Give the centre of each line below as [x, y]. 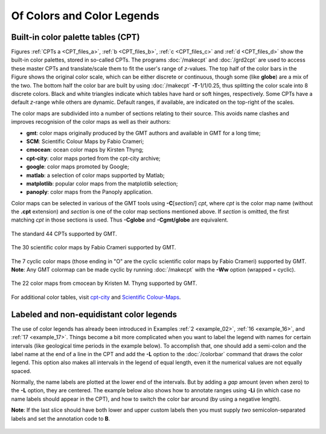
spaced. [21, 371]
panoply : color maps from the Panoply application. [90, 192]
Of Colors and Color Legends [85, 16]
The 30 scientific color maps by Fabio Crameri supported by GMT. [94, 247]
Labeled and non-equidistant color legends [94, 314]
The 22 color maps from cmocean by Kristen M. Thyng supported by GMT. [104, 283]
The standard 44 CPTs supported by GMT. [64, 234]
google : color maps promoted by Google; [78, 167]
